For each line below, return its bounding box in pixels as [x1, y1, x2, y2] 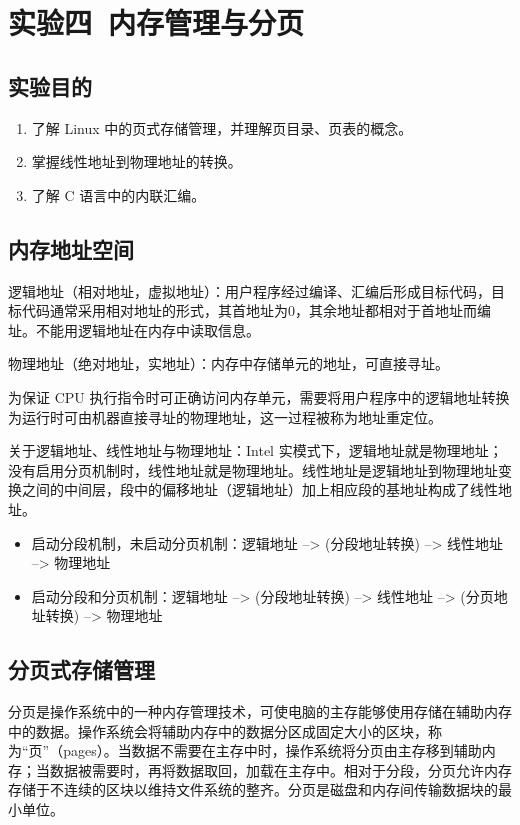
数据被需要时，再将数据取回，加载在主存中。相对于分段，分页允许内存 [49, 759, 512, 780]
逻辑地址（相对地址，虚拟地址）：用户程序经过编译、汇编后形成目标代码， [8, 280, 491, 301]
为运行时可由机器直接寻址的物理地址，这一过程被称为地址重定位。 [8, 406, 442, 427]
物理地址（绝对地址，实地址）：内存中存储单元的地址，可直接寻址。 [8, 353, 449, 374]
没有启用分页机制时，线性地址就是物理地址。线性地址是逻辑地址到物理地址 [8, 459, 498, 480]
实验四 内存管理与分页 [8, 2, 305, 43]
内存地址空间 [8, 233, 134, 264]
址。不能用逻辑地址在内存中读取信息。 [8, 319, 260, 340]
